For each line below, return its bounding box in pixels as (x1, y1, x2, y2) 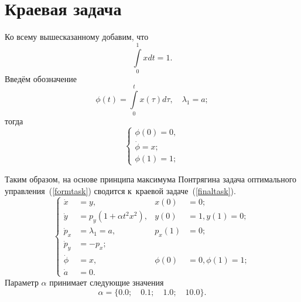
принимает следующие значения (49, 276, 164, 288)
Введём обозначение (5, 72, 77, 84)
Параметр (5, 276, 39, 288)
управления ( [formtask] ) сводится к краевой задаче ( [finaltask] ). (5, 184, 236, 196)
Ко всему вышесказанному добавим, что (5, 30, 149, 43)
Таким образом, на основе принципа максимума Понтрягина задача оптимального (5, 172, 297, 185)
